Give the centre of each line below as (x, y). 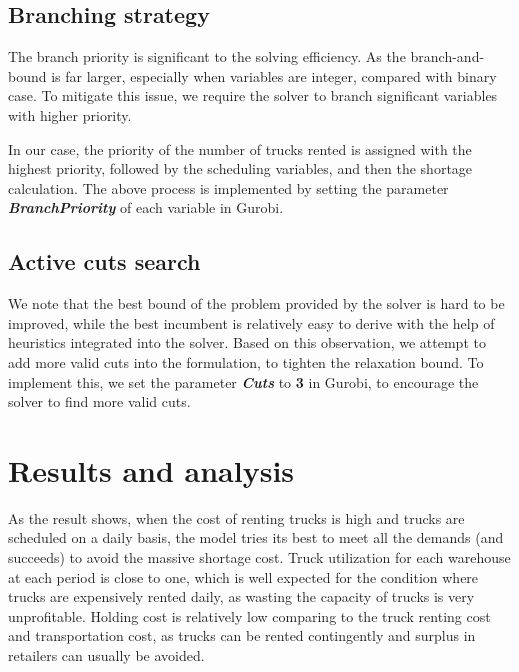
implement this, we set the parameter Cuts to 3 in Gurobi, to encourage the (243, 381)
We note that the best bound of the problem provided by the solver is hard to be (256, 303)
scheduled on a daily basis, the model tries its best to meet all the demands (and (256, 537)
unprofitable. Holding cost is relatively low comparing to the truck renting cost (249, 615)
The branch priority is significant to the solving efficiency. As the (207, 56)
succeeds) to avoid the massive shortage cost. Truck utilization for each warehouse (259, 557)
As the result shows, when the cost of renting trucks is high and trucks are (236, 517)
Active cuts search (104, 261)
